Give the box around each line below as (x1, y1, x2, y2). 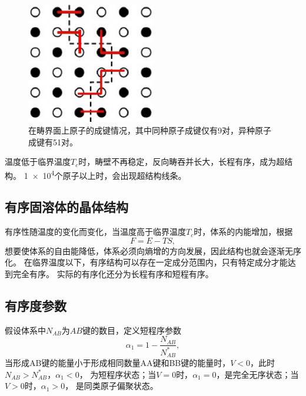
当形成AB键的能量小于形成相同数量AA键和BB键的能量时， (5, 357, 231, 369)
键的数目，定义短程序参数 (82, 324, 181, 336)
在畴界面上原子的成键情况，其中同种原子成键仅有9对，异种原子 (28, 124, 271, 136)
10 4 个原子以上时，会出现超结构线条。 (42, 167, 187, 181)
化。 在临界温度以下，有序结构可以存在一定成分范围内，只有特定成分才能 (5, 256, 288, 268)
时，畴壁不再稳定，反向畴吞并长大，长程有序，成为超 (78, 155, 285, 168)
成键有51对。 (28, 135, 78, 148)
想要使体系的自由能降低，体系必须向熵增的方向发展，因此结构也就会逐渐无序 (5, 244, 301, 257)
